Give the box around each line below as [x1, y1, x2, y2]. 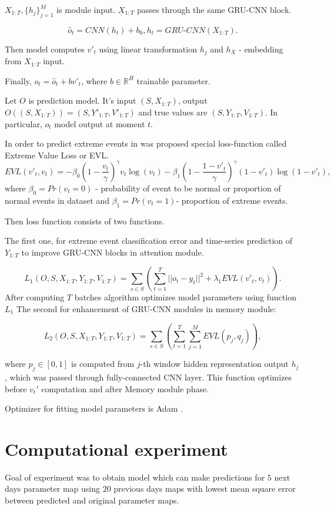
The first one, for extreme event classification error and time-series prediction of [5, 234, 293, 247]
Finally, [5, 74, 32, 87]
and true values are [138, 106, 208, 118]
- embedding [239, 42, 283, 55]
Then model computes [5, 42, 85, 55]
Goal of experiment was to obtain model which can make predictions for [5, 471, 265, 483]
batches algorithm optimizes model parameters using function [74, 291, 296, 303]
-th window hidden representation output [140, 357, 289, 370]
